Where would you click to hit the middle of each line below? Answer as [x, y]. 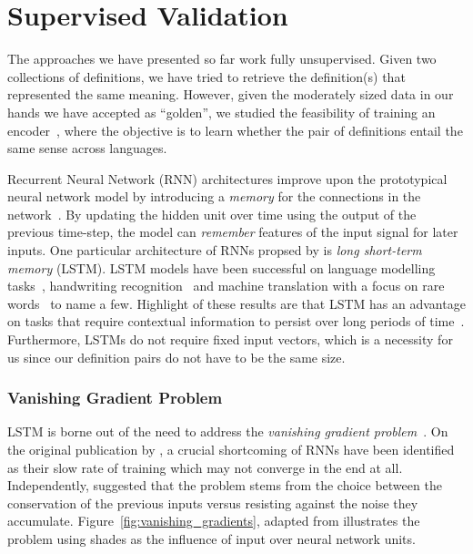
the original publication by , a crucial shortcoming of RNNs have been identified [231, 450]
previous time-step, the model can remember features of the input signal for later [233, 232]
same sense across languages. [87, 148]
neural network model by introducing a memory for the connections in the [214, 196]
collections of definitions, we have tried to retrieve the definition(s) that [206, 76]
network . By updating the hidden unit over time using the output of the [212, 214]
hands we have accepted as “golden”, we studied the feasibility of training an [221, 112]
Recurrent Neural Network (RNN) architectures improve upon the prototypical [227, 178]
